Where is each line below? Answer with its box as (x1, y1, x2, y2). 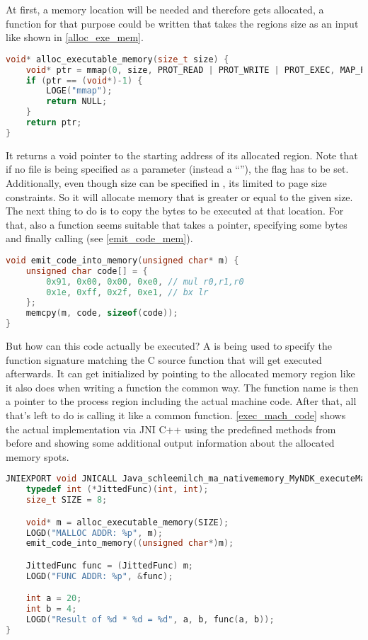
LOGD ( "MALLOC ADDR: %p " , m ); (25, 527, 163, 538)
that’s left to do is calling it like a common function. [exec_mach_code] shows (6, 408, 346, 423)
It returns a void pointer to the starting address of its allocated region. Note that (6, 147, 358, 162)
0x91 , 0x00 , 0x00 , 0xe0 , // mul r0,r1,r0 (46, 276, 244, 287)
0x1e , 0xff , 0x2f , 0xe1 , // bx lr (46, 287, 209, 297)
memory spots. (6, 449, 69, 464)
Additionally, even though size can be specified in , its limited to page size (6, 175, 327, 190)
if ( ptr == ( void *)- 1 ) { (25, 75, 143, 86)
